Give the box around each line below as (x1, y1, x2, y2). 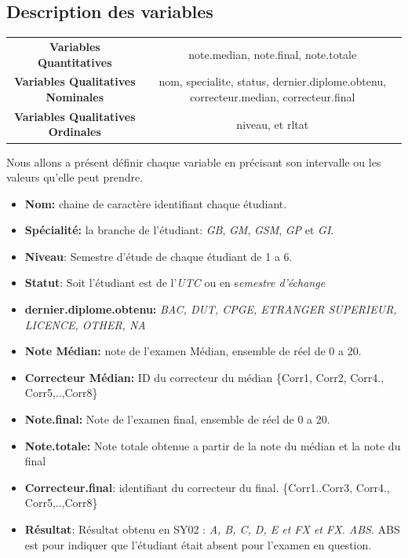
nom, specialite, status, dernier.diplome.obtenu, (158, 73, 387, 90)
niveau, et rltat (236, 116, 309, 132)
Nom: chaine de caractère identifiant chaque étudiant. (24, 195, 287, 211)
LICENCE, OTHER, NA (24, 316, 146, 332)
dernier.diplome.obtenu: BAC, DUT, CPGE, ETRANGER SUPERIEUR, (24, 301, 397, 318)
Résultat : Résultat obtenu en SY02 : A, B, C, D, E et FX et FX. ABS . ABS (24, 521, 400, 538)
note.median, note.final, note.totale (188, 46, 357, 62)
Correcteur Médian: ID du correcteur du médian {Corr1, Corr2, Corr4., (24, 369, 384, 385)
